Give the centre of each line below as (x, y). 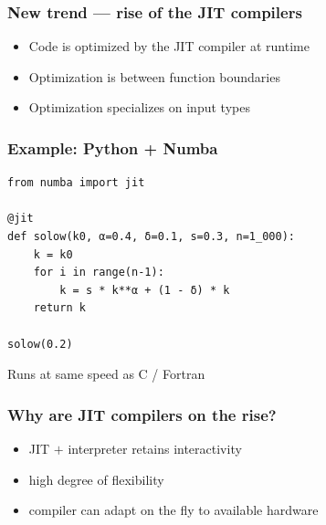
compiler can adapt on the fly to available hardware (174, 510)
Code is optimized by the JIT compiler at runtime (169, 46)
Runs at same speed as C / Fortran (106, 374)
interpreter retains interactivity (155, 448)
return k (59, 308)
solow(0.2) (40, 344)
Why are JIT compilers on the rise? (142, 414)
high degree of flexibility (96, 479)
